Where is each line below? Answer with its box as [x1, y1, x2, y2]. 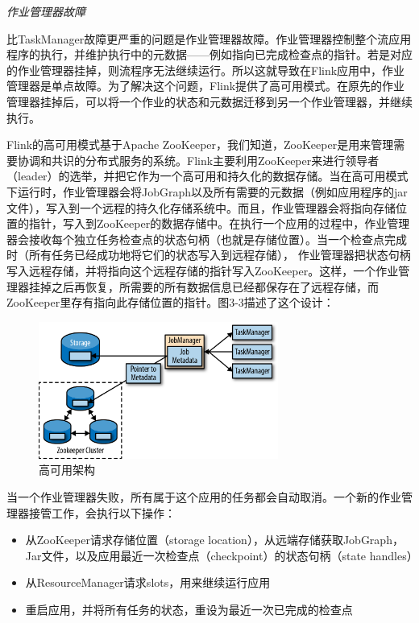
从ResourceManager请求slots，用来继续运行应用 [25, 574, 271, 591]
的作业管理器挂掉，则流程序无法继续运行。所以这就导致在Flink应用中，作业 [6, 61, 405, 78]
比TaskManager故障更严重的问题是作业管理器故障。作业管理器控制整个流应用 [6, 30, 412, 47]
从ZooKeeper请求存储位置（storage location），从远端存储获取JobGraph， [25, 531, 404, 548]
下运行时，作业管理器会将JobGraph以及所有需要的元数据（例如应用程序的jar [6, 183, 408, 200]
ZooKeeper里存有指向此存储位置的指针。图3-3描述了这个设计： [6, 294, 334, 311]
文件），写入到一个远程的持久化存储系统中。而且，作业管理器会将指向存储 [6, 199, 396, 216]
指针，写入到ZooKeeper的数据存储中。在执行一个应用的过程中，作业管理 [28, 215, 410, 232]
